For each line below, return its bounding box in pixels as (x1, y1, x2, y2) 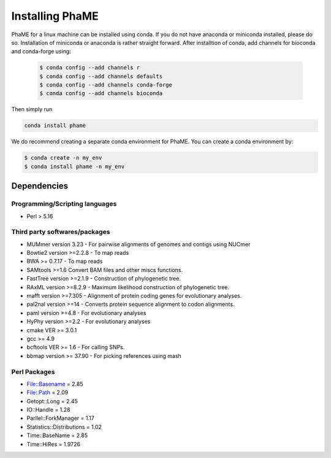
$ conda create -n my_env (24, 154, 102, 161)
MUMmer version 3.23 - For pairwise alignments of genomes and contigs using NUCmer (26, 240, 251, 248)
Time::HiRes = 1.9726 (26, 440, 81, 448)
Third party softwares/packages (11, 228, 110, 236)
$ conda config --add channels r (39, 64, 140, 71)
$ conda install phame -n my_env (24, 163, 125, 170)
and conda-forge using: (11, 48, 72, 55)
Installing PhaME (11, 9, 99, 23)
